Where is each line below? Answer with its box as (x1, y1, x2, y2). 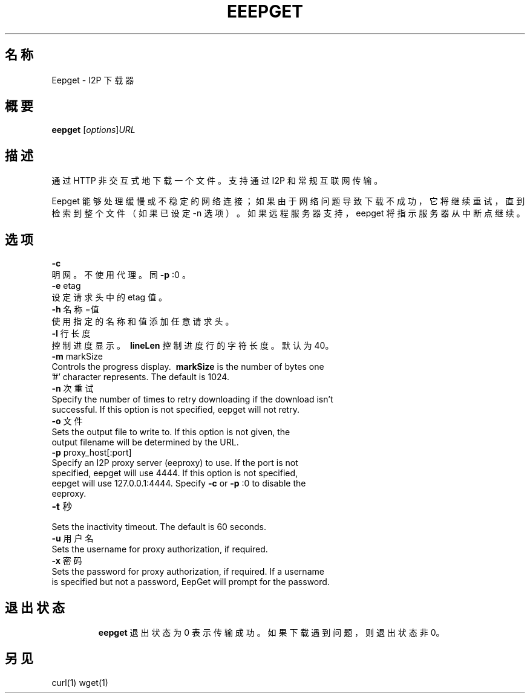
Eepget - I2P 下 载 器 (51, 74, 134, 85)
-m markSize (51, 351, 103, 362)
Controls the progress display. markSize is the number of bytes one (51, 361, 324, 372)
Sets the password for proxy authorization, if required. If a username (51, 566, 324, 577)
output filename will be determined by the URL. (51, 437, 239, 448)
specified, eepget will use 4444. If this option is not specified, (51, 468, 298, 479)
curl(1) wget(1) (51, 677, 108, 688)
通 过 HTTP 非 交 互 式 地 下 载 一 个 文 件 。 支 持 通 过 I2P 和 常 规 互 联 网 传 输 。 (51, 175, 383, 186)
